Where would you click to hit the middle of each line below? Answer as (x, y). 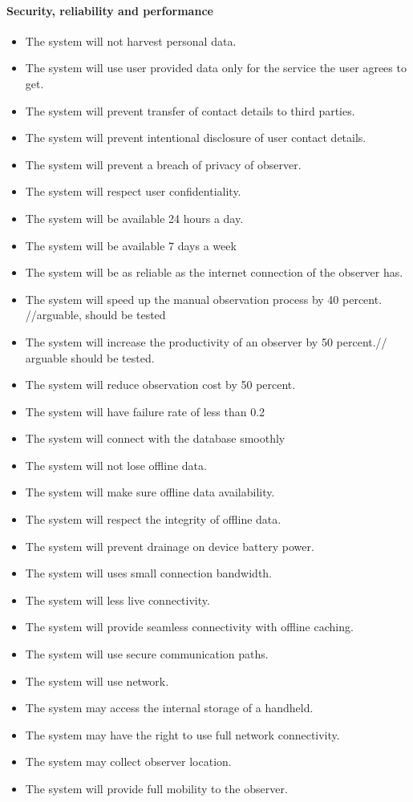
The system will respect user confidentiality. (133, 191)
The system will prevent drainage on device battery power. (170, 546)
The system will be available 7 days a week (131, 245)
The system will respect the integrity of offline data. (153, 519)
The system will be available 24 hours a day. (134, 218)
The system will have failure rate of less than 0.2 (145, 411)
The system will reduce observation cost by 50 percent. (160, 385)
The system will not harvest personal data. (131, 41)
